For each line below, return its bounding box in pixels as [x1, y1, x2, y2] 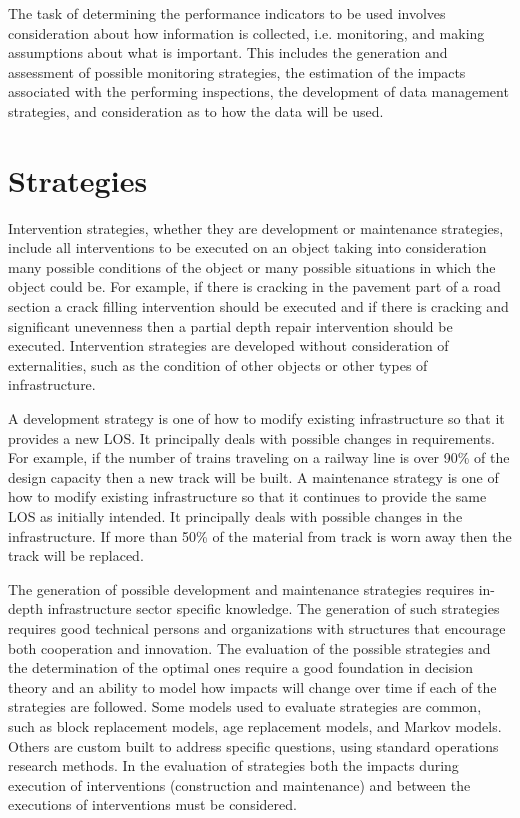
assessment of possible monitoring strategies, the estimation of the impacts [8, 61, 466, 82]
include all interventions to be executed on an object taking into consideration [8, 237, 487, 258]
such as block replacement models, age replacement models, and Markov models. [8, 715, 502, 736]
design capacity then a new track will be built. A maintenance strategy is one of [8, 466, 499, 487]
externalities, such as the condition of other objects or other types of [8, 354, 428, 375]
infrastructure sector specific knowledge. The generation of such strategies [47, 598, 500, 619]
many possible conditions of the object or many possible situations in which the [8, 256, 496, 277]
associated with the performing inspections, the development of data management [8, 81, 509, 102]
